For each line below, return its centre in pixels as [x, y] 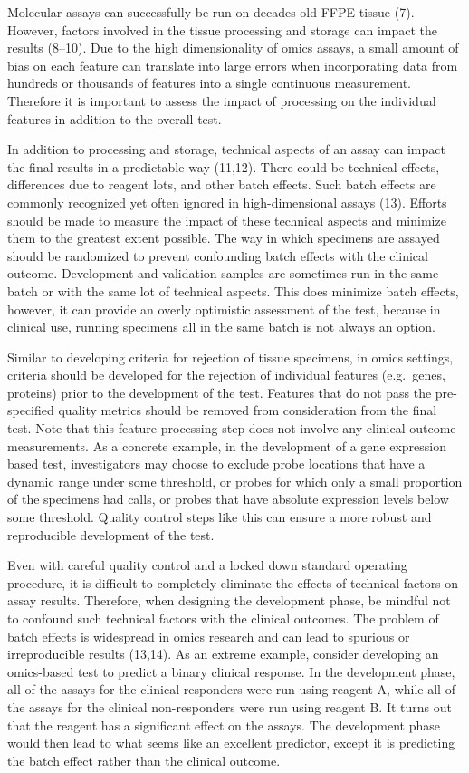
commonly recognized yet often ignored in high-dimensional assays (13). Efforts [227, 202]
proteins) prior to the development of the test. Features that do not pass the [220, 392]
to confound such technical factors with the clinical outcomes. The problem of [223, 618]
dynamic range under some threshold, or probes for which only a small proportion [235, 481]
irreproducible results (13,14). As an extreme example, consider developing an [223, 654]
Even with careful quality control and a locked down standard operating [207, 565]
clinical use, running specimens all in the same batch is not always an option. [221, 327]
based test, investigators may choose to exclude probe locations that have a [216, 464]
